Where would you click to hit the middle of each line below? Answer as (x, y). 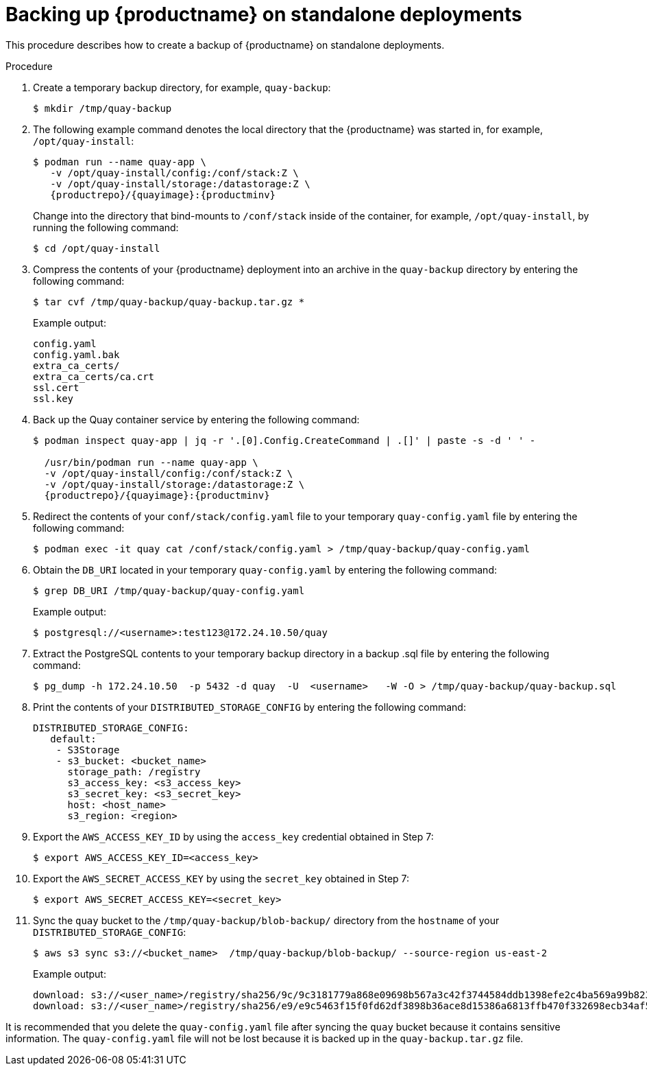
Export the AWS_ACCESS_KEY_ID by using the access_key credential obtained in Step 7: (233, 836)
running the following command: (106, 227)
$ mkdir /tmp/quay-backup (102, 108)
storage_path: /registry (134, 772)
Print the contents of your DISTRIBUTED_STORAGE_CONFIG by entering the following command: (249, 707)
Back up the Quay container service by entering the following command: (196, 419)
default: (73, 739)
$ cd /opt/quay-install (97, 248)
